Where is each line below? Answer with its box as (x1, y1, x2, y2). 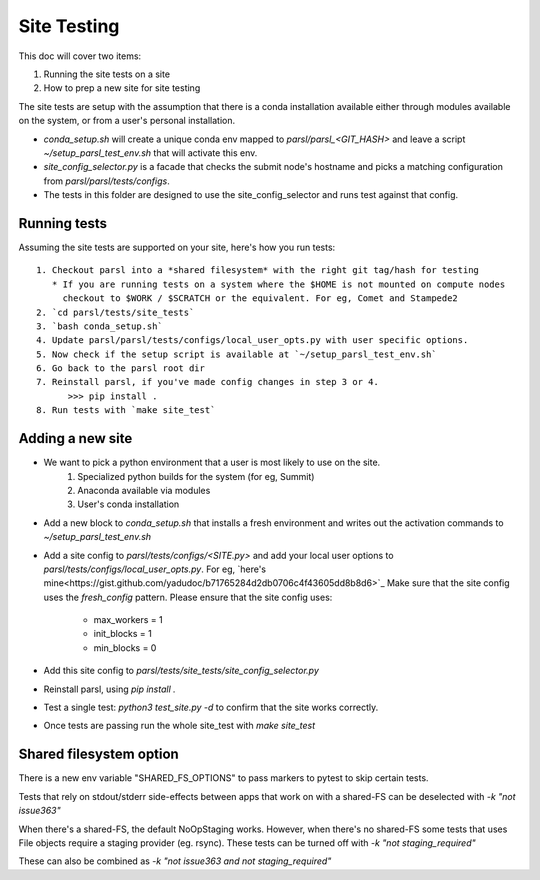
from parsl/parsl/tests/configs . (43, 175, 170, 187)
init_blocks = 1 (93, 628, 152, 640)
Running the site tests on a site (43, 68, 170, 80)
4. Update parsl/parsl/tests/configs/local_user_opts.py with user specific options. (36, 335, 469, 346)
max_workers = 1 (93, 614, 164, 626)
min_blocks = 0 (93, 641, 157, 654)
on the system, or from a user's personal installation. (18, 115, 236, 127)
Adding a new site (18, 430, 133, 447)
